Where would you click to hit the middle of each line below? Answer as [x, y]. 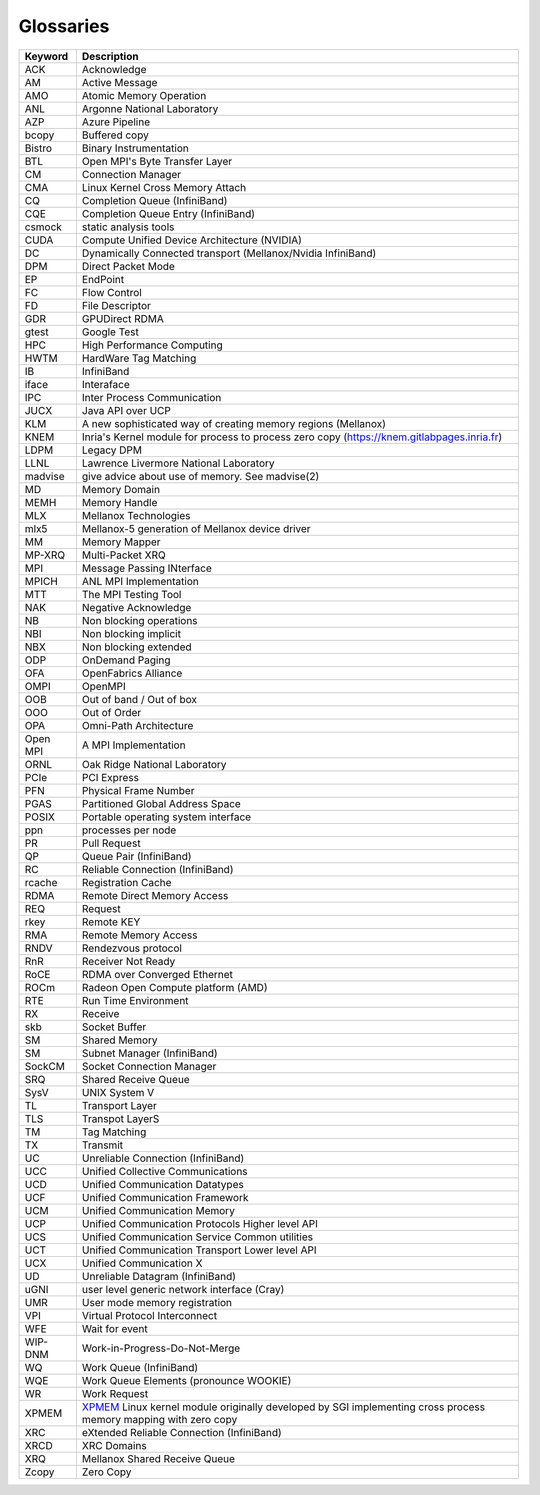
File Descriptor [116, 305]
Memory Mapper [121, 542]
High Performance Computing [152, 345]
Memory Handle [119, 502]
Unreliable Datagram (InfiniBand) [159, 1276]
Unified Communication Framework [165, 1197]
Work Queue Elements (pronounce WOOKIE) [186, 1380]
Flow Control [111, 292]
